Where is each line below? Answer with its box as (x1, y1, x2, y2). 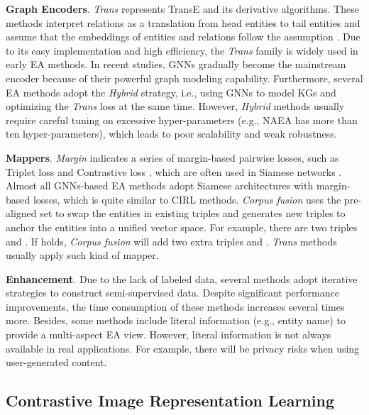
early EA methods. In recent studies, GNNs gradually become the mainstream (6, 57, 346, 72)
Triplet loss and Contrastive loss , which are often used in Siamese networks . (6, 164, 342, 179)
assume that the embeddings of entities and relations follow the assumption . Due (6, 29, 360, 44)
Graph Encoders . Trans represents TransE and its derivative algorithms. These (6, 1, 359, 16)
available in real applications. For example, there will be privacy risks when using (6, 341, 360, 355)
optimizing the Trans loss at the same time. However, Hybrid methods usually (6, 99, 345, 114)
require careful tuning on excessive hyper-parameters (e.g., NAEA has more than (6, 112, 358, 127)
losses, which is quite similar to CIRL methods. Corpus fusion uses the (33, 192, 341, 206)
